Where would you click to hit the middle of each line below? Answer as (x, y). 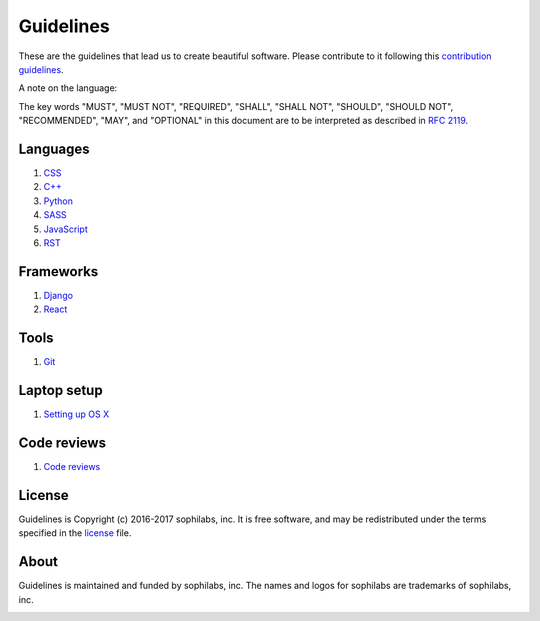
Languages (54, 148)
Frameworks (58, 271)
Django (58, 295)
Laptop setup (61, 390)
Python (58, 201)
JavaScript (66, 229)
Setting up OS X (76, 414)
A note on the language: (68, 88)
